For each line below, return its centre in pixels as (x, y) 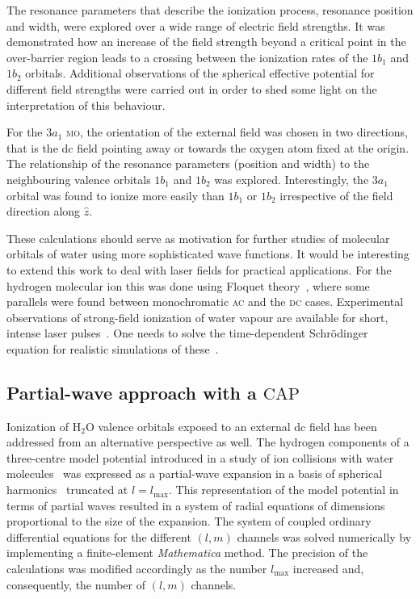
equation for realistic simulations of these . (113, 348)
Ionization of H (44, 426)
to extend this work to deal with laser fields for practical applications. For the (199, 269)
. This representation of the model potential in (284, 490)
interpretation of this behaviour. (86, 105)
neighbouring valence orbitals (79, 179)
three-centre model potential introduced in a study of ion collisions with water (200, 457)
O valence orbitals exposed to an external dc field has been (231, 426)
